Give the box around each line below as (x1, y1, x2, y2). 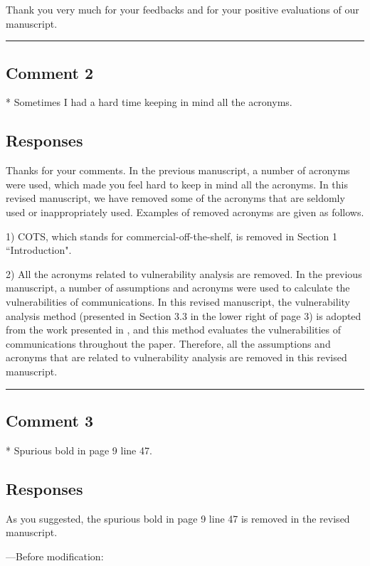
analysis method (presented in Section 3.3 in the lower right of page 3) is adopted (6, 308, 361, 323)
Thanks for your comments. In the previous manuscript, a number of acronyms (6, 163, 350, 178)
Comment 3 (6, 409, 94, 431)
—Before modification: (6, 548, 104, 563)
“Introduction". (6, 242, 72, 257)
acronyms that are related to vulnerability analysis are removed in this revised (6, 350, 347, 365)
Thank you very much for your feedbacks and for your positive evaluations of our (6, 2, 359, 16)
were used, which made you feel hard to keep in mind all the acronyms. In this (6, 176, 348, 191)
